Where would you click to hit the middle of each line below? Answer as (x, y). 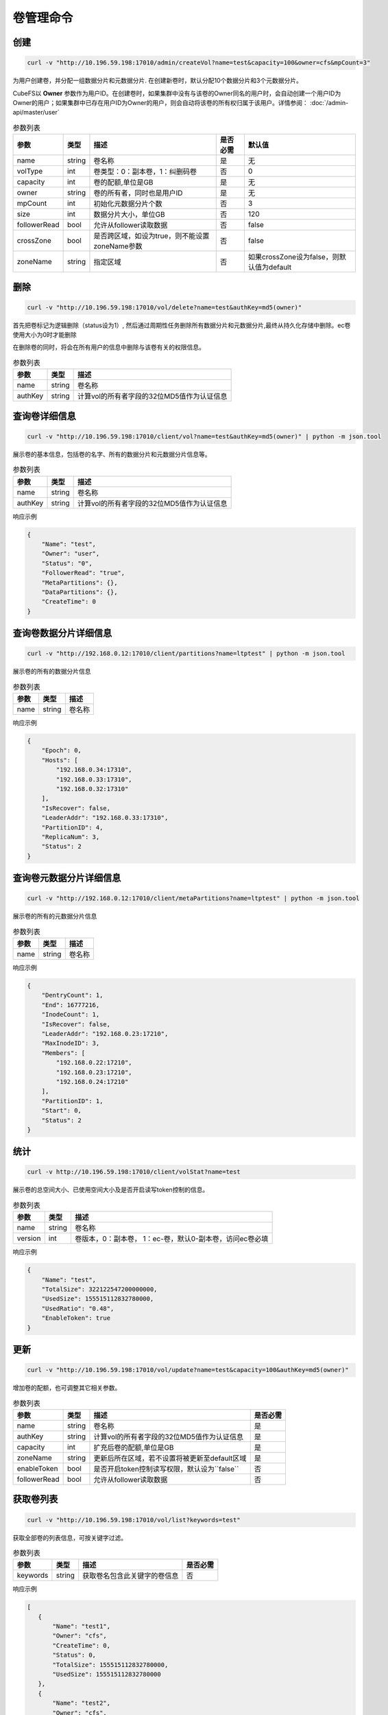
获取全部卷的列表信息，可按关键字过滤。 (70, 1537)
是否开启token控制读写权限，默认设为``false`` (166, 1469)
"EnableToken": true (76, 1318)
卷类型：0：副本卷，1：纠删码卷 (145, 171)
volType (30, 171)
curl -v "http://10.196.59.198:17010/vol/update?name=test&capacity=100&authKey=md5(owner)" (188, 1370)
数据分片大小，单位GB (129, 215)
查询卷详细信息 (44, 416)
